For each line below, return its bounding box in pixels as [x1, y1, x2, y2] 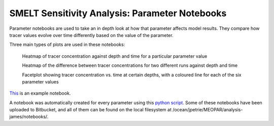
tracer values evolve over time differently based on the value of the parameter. [9, 32, 174, 38]
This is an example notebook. [9, 90, 71, 96]
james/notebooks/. [9, 114, 49, 120]
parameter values [22, 78, 59, 85]
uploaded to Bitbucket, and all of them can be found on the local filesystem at [9, 107, 172, 113]
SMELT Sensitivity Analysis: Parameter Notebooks [9, 8, 227, 19]
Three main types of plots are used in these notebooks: [9, 41, 125, 48]
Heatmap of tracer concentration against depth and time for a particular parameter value [22, 53, 208, 59]
